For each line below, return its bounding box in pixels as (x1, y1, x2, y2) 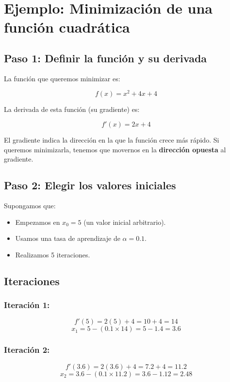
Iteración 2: (4, 344, 50, 356)
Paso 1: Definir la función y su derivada (4, 50, 207, 65)
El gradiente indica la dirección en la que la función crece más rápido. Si (4, 135, 219, 145)
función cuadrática (4, 17, 130, 37)
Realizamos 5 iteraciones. (15, 249, 90, 259)
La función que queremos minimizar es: (4, 73, 120, 83)
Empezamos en (15, 217, 60, 227)
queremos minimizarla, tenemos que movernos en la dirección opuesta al (4, 144, 226, 154)
